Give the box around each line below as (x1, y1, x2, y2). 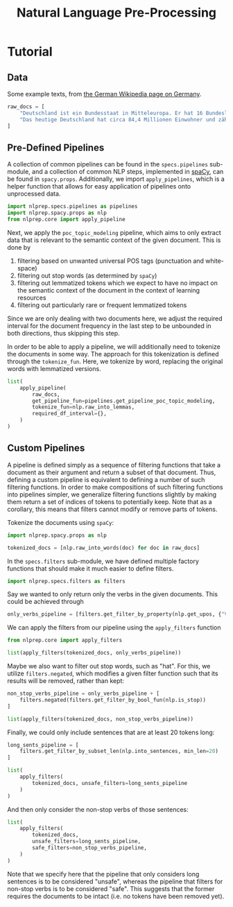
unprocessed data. (7, 189, 61, 198)
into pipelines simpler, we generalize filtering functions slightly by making (7, 490, 217, 499)
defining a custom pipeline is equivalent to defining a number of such (7, 475, 205, 483)
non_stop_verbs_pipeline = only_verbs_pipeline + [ (7, 690, 159, 697)
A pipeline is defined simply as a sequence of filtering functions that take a (7, 460, 221, 469)
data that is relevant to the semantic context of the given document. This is (7, 236, 221, 244)
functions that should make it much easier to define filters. (7, 564, 174, 573)
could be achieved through (7, 598, 85, 606)
